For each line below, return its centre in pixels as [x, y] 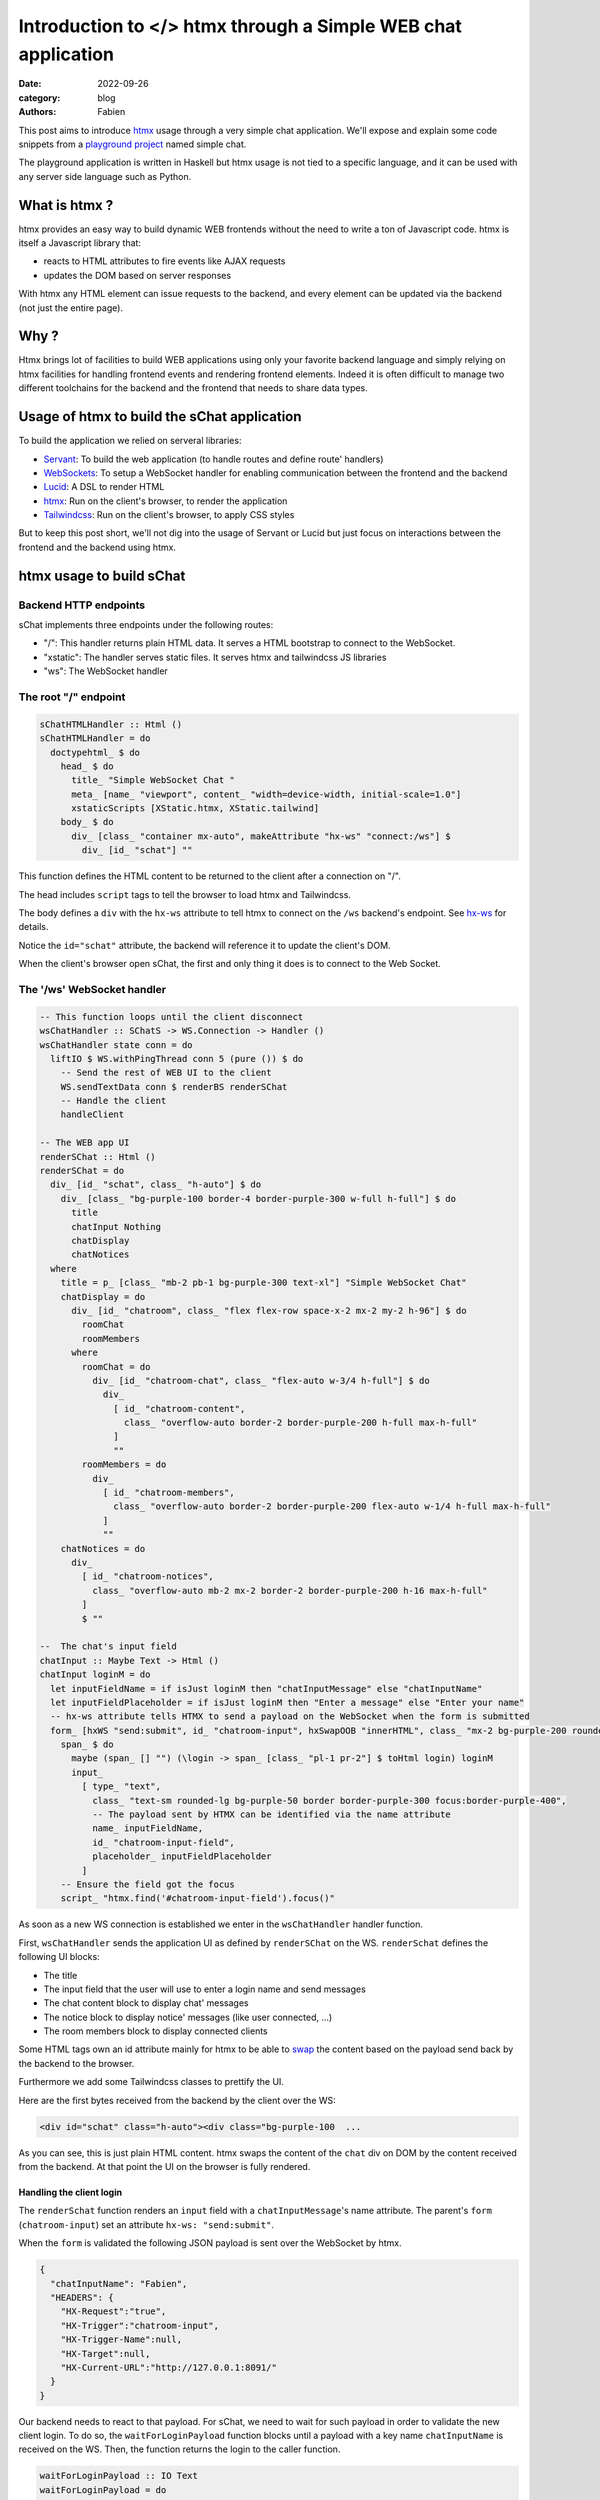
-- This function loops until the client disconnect [171, 1016]
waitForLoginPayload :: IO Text [119, 2476]
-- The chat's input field [108, 1646]
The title [60, 1975]
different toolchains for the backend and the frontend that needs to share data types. [193, 388]
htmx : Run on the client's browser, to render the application [165, 501]
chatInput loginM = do [95, 1674]
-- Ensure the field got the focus [147, 1884]
